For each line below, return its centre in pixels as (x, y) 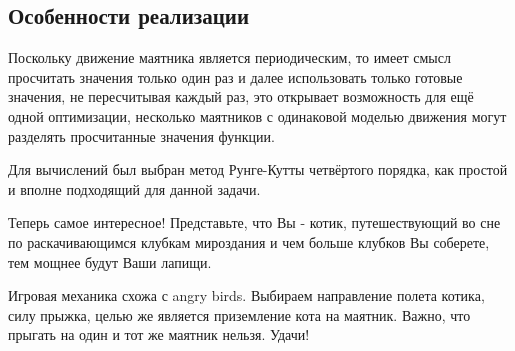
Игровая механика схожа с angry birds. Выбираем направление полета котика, (246, 295)
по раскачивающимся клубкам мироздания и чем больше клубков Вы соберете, (249, 241)
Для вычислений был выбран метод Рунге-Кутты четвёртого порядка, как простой (258, 169)
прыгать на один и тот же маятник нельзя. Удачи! (159, 334)
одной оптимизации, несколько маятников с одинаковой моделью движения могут (257, 115)
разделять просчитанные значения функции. (141, 135)
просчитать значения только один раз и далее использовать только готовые (235, 76)
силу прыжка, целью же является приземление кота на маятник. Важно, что (239, 314)
